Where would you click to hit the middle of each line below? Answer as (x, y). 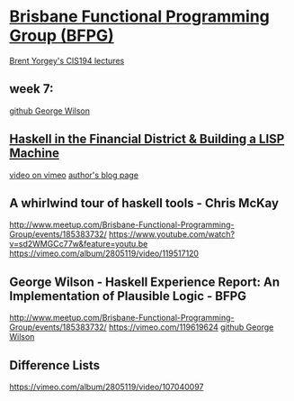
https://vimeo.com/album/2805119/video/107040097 (107, 387)
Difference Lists (55, 365)
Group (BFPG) (62, 36)
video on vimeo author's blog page (74, 175)
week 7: (31, 89)
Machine (35, 154)
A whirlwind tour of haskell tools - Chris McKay (144, 203)
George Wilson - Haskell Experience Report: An (145, 282)
